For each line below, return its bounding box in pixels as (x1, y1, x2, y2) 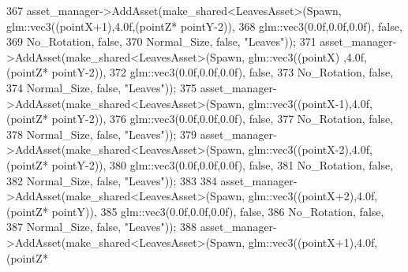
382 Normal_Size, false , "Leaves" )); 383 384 (6, 172, 217, 188)
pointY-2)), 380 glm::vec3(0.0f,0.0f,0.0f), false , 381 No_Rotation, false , (51, 156, 394, 173)
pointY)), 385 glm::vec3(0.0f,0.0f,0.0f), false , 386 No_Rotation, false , (51, 203, 384, 219)
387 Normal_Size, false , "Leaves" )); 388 (6, 218, 197, 235)
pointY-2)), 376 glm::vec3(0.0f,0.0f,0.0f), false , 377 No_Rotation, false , (51, 110, 394, 127)
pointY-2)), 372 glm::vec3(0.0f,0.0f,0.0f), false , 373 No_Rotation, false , (51, 64, 394, 80)
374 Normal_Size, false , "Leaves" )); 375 (6, 79, 197, 95)
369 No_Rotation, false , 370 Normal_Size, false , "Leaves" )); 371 (6, 33, 316, 50)
